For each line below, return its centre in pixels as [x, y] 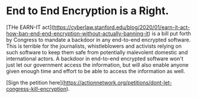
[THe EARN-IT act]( [30, 27]
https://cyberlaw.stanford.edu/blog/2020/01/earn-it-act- [122, 27]
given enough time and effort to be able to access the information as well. [96, 71]
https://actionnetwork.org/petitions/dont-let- [118, 82]
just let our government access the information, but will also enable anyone [97, 65]
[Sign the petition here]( [35, 82]
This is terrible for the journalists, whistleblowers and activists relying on [94, 46]
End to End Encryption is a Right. [88, 11]
